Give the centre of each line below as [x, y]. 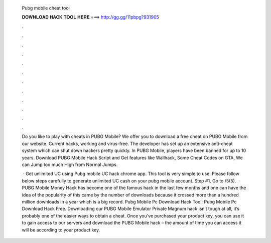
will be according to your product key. [61, 229]
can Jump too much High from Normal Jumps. [70, 164]
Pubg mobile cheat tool [46, 8]
